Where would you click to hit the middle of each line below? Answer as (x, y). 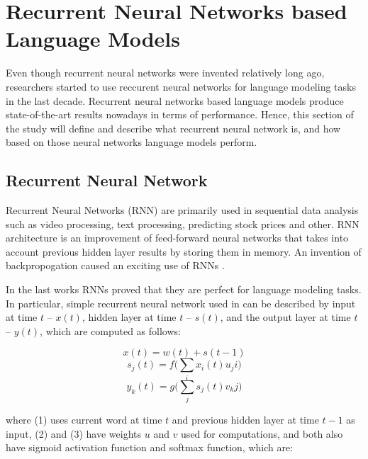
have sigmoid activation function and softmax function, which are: (150, 447)
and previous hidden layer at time (245, 420)
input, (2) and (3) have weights (74, 433)
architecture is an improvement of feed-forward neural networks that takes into (177, 238)
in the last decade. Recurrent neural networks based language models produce (175, 100)
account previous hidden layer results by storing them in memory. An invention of (184, 251)
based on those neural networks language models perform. (132, 142)
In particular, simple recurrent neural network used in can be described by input (181, 303)
